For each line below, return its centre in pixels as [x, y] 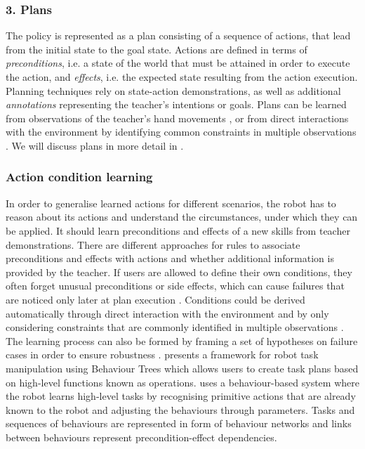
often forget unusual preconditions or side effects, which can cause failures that [175, 286]
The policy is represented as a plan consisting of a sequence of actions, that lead [178, 35]
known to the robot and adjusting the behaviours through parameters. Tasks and [180, 409]
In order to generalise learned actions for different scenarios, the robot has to [171, 203]
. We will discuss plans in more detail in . [95, 145]
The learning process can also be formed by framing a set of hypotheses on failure [182, 340]
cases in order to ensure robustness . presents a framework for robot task [162, 354]
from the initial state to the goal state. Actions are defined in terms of [157, 49]
